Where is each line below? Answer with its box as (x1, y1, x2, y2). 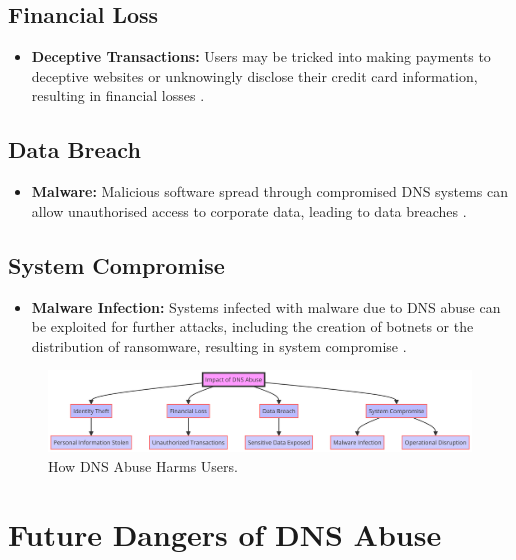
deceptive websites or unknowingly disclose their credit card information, (31, 65, 478, 86)
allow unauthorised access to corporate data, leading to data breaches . (31, 200, 467, 221)
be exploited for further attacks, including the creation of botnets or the (31, 316, 474, 337)
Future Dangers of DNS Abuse (8, 514, 442, 555)
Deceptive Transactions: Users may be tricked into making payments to (31, 46, 491, 67)
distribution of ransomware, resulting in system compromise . (31, 335, 407, 356)
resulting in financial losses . (31, 85, 205, 106)
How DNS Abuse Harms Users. (48, 455, 238, 476)
